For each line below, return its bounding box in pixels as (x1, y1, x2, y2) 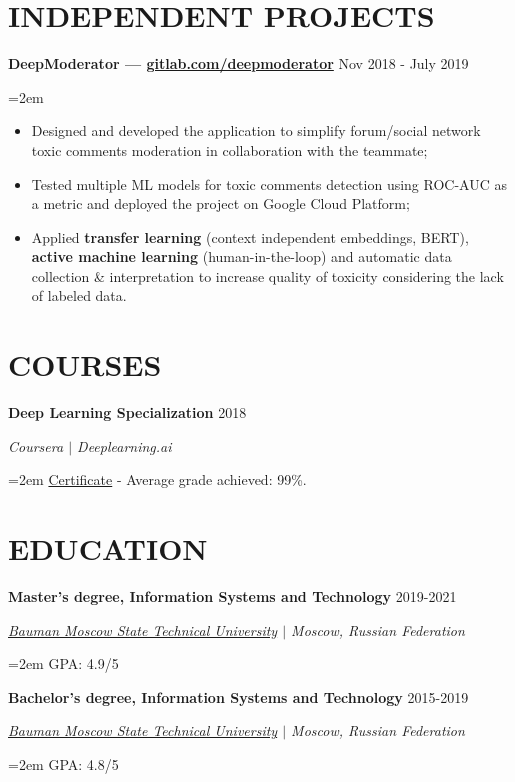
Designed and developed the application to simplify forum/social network (31, 120, 481, 141)
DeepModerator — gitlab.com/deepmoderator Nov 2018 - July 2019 (8, 53, 469, 74)
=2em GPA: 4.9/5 (8, 653, 119, 674)
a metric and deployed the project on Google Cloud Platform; (31, 193, 410, 214)
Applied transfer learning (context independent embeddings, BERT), (31, 226, 469, 247)
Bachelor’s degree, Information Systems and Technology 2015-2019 (8, 686, 469, 707)
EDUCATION (8, 528, 208, 569)
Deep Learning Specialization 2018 (8, 402, 247, 423)
